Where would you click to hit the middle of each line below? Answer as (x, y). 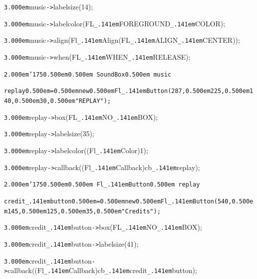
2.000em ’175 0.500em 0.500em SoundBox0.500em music (88, 74)
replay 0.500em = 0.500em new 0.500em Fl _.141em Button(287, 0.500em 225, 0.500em (127, 91)
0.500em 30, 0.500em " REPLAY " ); (63, 101)
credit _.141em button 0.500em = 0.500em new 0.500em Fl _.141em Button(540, (118, 201)
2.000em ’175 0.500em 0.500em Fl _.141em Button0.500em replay (102, 185)
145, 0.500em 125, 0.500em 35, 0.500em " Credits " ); (84, 211)
